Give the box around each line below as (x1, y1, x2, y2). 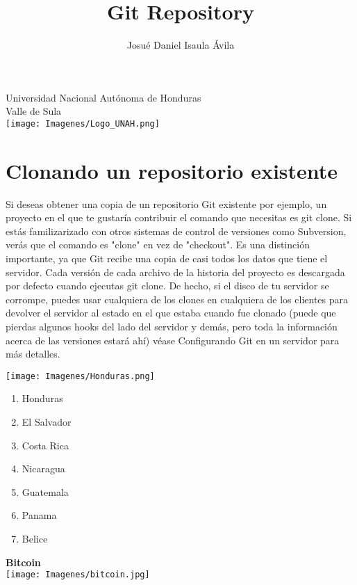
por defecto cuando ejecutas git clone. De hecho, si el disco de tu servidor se (6, 278, 329, 293)
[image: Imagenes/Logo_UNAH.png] (6, 118, 160, 129)
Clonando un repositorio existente (6, 156, 338, 184)
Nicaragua (22, 461, 65, 476)
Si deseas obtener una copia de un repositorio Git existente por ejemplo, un (6, 196, 327, 211)
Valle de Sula (6, 104, 62, 118)
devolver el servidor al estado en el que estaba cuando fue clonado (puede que (6, 305, 336, 320)
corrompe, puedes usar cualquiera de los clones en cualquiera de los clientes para (6, 291, 348, 306)
